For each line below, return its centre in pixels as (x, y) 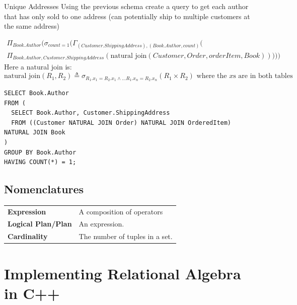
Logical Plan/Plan (40, 224)
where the (212, 76)
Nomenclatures (44, 189)
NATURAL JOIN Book (35, 133)
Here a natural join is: (38, 67)
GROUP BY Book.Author (40, 152)
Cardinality (28, 236)
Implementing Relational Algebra (123, 273)
